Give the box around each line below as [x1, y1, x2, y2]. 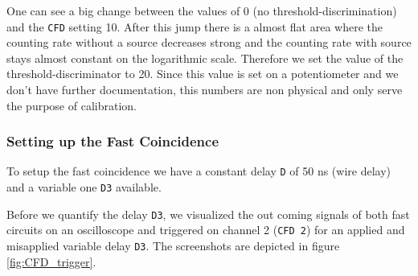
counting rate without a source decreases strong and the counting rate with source [6, 34, 412, 51]
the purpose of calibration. [6, 97, 137, 113]
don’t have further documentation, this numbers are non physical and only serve [6, 81, 403, 98]
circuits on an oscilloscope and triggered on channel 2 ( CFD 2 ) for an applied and [6, 221, 405, 238]
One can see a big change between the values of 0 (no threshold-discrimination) [6, 2, 397, 19]
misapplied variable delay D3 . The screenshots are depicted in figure [6, 237, 340, 254]
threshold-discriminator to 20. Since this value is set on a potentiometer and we [6, 65, 399, 82]
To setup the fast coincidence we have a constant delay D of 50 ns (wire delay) [6, 163, 391, 179]
